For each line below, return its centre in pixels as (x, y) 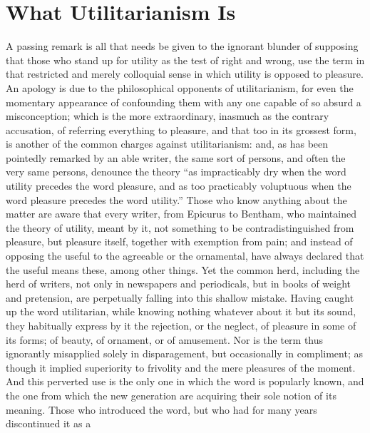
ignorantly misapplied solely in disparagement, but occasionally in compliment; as (184, 353)
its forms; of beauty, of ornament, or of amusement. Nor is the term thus (165, 339)
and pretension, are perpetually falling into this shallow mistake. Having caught (180, 297)
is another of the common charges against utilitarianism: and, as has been (167, 144)
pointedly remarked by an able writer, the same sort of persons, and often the (176, 157)
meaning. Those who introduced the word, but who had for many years (161, 409)
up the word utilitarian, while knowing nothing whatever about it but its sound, (181, 311)
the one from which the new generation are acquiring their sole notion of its (171, 395)
